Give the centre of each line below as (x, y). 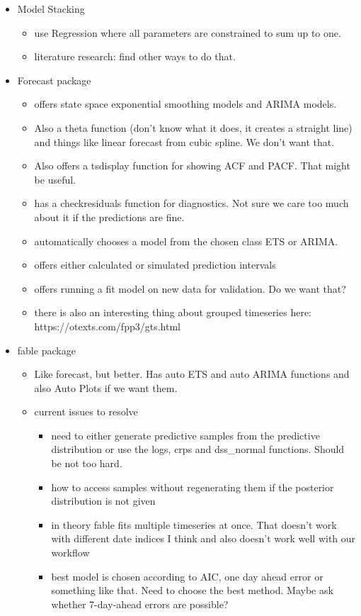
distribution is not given (103, 501)
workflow (70, 553)
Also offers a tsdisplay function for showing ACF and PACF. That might (192, 166)
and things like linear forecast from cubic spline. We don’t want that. (184, 141)
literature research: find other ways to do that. (135, 56)
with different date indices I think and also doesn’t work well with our (204, 538)
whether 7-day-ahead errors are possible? (140, 604)
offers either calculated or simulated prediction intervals (155, 265)
